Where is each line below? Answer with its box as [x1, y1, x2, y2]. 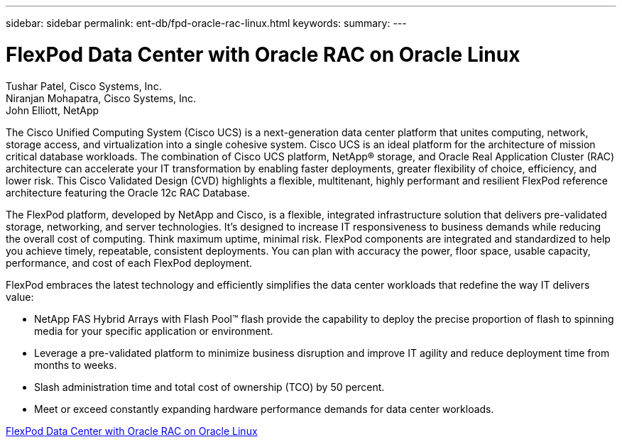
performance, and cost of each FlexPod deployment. [6, 256, 253, 269]
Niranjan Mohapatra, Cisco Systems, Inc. [6, 92, 197, 104]
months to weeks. [34, 358, 117, 371]
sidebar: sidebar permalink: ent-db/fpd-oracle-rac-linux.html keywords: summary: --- [6, 17, 407, 29]
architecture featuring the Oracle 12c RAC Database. [6, 186, 250, 199]
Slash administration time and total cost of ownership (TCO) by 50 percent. [34, 380, 385, 393]
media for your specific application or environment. [34, 324, 273, 337]
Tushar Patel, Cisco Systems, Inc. [6, 79, 162, 92]
